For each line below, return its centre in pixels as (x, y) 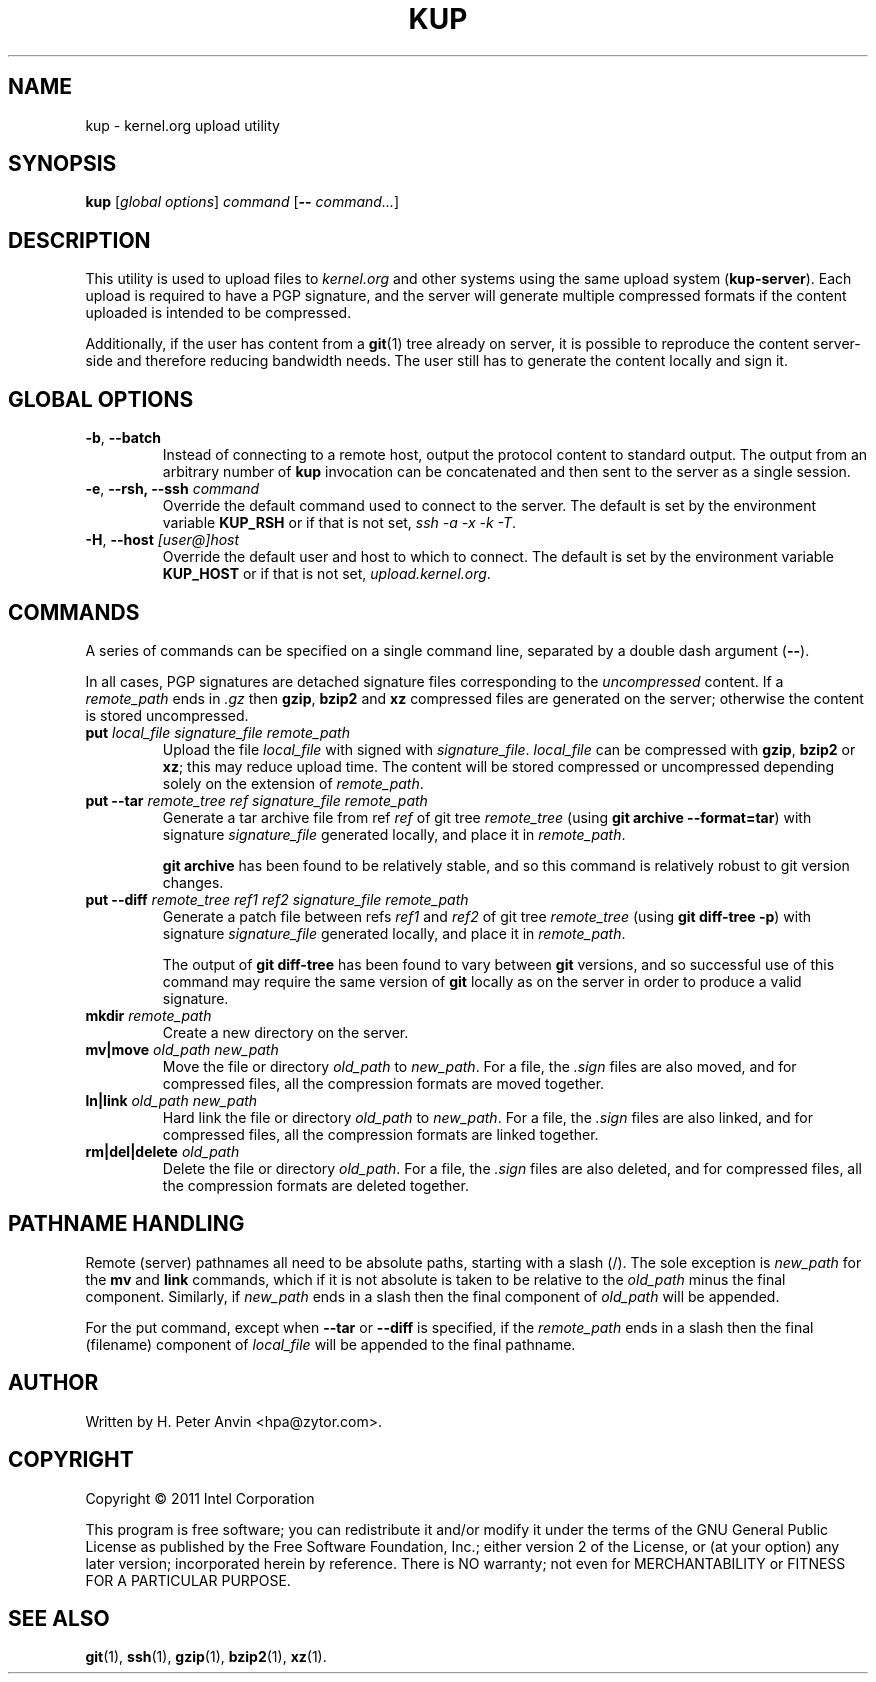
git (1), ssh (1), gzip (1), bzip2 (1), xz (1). (206, 1657)
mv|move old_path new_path (182, 1049)
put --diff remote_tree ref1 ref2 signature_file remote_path (277, 899)
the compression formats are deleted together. (315, 1185)
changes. (193, 882)
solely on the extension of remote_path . (293, 783)
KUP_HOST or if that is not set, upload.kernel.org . (326, 574)
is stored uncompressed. (167, 715)
